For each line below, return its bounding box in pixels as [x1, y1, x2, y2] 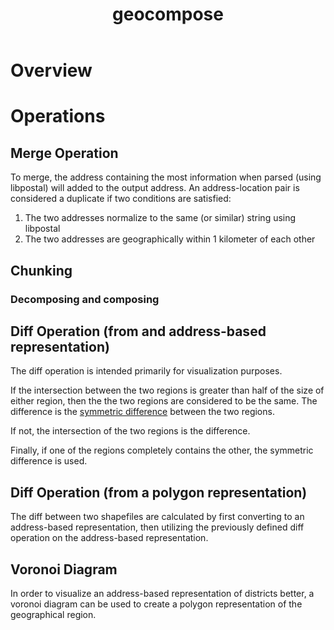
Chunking [10, 262, 73, 279]
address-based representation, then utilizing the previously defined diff [10, 521, 305, 533]
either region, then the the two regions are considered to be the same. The [10, 395, 318, 407]
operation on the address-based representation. [10, 532, 209, 544]
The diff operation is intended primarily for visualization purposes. [10, 365, 283, 377]
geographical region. [10, 608, 97, 620]
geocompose [112, 3, 224, 26]
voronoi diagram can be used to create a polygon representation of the [10, 598, 303, 610]
